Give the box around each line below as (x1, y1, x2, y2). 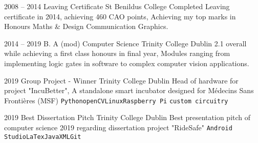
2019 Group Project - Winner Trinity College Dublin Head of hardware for (4, 75, 239, 85)
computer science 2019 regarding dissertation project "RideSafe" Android (4, 122, 232, 132)
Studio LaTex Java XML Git (4, 133, 81, 140)
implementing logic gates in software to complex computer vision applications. (4, 58, 249, 68)
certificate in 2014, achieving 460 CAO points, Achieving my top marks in (4, 11, 236, 21)
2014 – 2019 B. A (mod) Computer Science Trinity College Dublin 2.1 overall (4, 38, 247, 48)
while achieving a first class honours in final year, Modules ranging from (4, 48, 230, 59)
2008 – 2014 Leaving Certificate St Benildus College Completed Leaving (4, 1, 230, 11)
